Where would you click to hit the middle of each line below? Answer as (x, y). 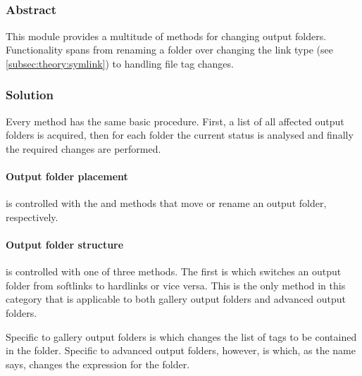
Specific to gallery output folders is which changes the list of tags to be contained (181, 336)
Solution (30, 95)
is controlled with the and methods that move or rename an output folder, (166, 203)
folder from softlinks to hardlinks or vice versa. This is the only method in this (176, 285)
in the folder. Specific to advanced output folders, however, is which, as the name (181, 350)
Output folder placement (67, 176)
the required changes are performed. (83, 148)
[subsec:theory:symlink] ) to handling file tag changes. (120, 63)
